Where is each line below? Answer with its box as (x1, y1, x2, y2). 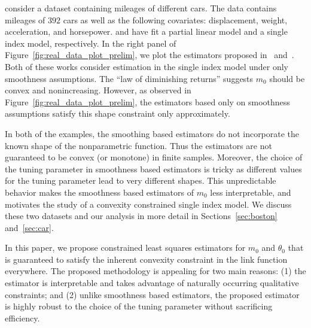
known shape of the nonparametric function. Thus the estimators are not (5, 139, 272, 151)
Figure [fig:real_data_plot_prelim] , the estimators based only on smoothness (5, 95, 290, 108)
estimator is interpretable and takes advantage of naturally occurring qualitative (5, 277, 299, 289)
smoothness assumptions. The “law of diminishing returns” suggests (5, 72, 254, 84)
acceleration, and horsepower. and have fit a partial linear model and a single (5, 25, 288, 38)
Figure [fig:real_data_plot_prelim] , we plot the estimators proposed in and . (5, 48, 294, 61)
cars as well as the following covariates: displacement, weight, (63, 13, 288, 26)
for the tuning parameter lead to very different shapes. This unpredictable (5, 174, 276, 187)
